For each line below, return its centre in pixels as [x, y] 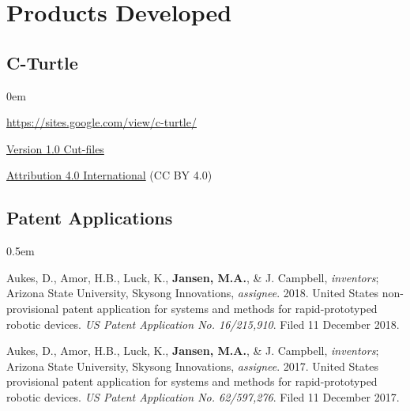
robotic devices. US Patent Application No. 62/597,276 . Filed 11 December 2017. [203, 396]
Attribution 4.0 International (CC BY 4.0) [109, 175]
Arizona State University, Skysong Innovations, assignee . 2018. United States [192, 293]
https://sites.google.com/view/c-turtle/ [102, 122]
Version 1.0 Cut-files [55, 148]
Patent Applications [90, 218]
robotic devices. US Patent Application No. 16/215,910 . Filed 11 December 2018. [203, 324]
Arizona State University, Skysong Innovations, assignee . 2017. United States [192, 366]
